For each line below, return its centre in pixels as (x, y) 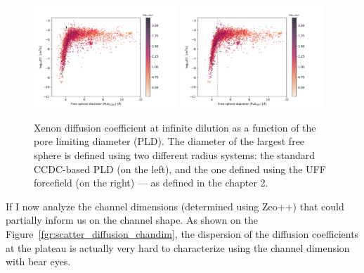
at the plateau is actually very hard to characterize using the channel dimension (178, 247)
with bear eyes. (38, 261)
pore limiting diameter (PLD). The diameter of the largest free (169, 141)
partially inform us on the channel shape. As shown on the (132, 220)
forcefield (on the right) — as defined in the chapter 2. (151, 183)
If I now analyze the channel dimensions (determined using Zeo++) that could (175, 206)
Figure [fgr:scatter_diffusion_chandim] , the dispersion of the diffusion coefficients (182, 234)
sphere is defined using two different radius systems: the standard (175, 155)
